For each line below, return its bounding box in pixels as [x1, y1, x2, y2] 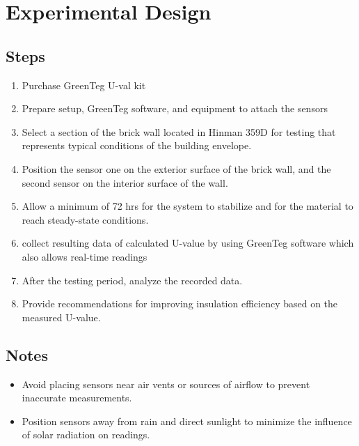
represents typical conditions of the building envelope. [22, 138, 252, 153]
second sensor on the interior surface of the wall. [22, 175, 228, 190]
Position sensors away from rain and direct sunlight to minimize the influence [22, 413, 352, 428]
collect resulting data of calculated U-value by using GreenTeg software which [22, 236, 354, 250]
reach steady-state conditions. [22, 212, 149, 226]
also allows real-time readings [22, 249, 147, 263]
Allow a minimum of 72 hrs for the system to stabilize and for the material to [22, 199, 353, 213]
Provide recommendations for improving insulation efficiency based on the [22, 296, 338, 311]
